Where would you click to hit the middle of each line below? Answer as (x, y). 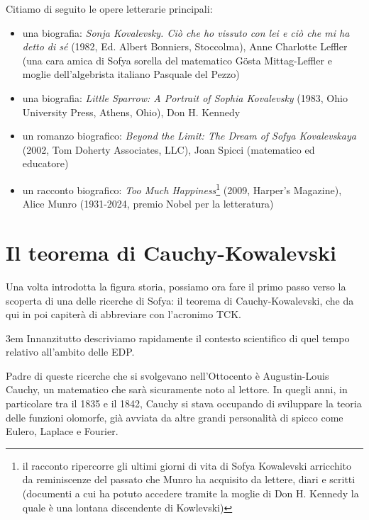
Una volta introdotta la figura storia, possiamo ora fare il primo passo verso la (176, 286)
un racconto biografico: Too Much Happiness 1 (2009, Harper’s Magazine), (182, 188)
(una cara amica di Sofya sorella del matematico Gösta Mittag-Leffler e (177, 60)
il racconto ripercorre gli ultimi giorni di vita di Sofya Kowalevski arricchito (187, 465)
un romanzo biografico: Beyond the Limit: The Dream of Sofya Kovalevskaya (189, 136)
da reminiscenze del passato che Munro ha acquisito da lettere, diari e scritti (189, 479)
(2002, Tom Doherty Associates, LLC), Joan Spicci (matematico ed (169, 149)
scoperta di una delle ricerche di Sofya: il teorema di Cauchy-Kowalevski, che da (180, 300)
